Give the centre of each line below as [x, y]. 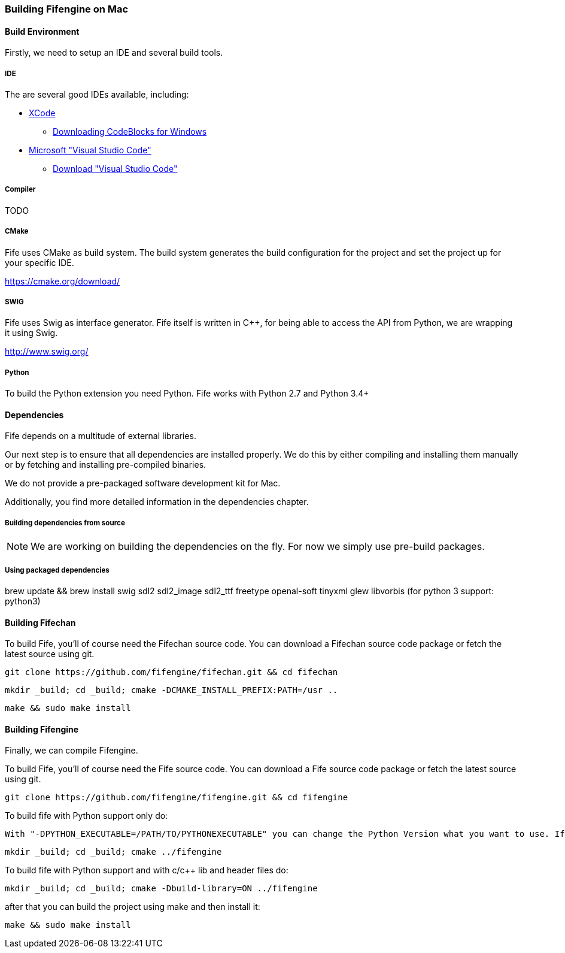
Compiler [20, 190]
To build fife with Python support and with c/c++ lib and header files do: [147, 870]
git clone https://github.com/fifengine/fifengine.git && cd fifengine [177, 798]
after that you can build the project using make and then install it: [133, 907]
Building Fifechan [40, 622]
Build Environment [42, 31]
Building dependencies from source [65, 523]
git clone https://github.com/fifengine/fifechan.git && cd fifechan [171, 672]
